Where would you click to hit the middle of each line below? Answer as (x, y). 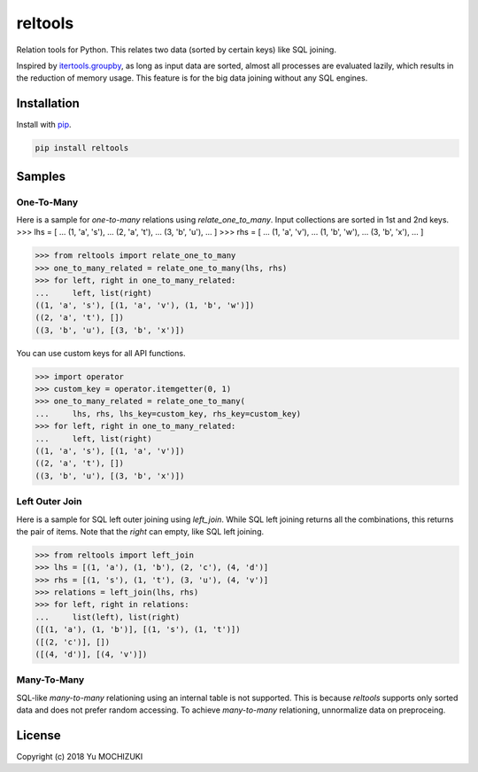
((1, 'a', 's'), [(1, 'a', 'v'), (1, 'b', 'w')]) (145, 305)
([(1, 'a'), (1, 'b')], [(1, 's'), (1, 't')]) (138, 630)
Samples (41, 176)
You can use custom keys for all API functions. (101, 353)
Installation (48, 103)
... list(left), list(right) (108, 617)
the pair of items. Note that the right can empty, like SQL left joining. (140, 531)
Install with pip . (44, 125)
